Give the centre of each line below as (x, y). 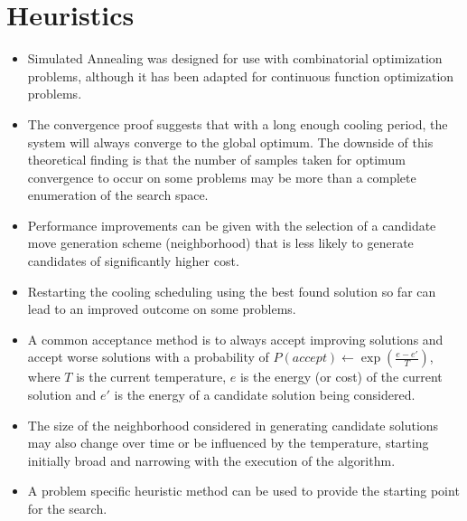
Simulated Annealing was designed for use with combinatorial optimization (235, 58)
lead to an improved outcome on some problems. (162, 309)
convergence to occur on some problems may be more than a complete (222, 177)
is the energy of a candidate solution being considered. (265, 395)
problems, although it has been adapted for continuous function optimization (241, 76)
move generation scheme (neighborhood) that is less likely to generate (220, 243)
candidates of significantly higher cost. (133, 261)
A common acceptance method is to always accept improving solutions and (235, 339)
